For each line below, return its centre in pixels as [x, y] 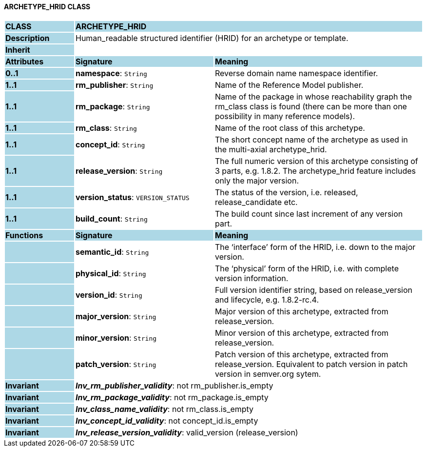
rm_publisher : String [114, 85]
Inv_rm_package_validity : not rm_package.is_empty [172, 397]
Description [28, 38]
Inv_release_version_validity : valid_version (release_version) [187, 432]
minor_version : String [116, 338]
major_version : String [116, 316]
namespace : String [111, 73]
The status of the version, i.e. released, [286, 192]
